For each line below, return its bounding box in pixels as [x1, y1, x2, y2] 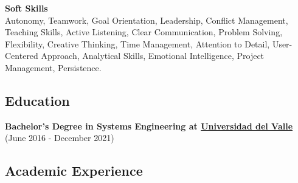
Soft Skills [5, 2, 48, 14]
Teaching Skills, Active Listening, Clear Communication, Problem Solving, [5, 26, 283, 38]
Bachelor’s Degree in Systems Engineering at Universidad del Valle [5, 119, 293, 132]
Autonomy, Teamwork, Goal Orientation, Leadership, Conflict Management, [5, 13, 288, 26]
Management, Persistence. [5, 61, 102, 74]
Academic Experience [5, 161, 143, 180]
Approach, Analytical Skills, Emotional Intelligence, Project [41, 49, 265, 62]
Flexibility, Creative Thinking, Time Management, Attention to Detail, [5, 37, 270, 50]
